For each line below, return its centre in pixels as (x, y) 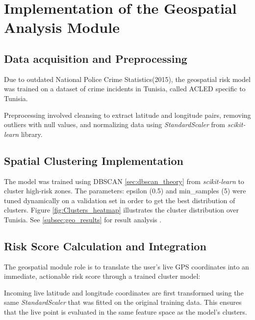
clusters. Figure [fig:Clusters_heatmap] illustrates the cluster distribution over (122, 210)
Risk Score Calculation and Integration (105, 246)
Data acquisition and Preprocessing (96, 58)
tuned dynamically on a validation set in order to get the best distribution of (120, 200)
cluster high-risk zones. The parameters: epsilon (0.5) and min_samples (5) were (125, 191)
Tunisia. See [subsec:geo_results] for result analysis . (83, 219)
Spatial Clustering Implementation (94, 160)
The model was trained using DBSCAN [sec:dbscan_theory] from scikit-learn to (124, 181)
